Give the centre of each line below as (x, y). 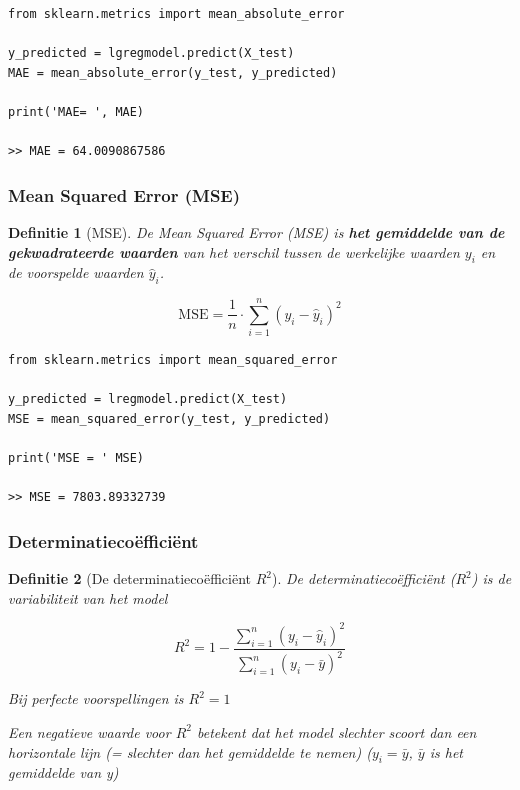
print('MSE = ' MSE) (76, 458)
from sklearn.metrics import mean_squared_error (173, 360)
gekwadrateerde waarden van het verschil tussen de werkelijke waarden (234, 251)
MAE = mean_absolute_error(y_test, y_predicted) (173, 72)
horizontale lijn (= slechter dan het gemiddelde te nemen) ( (190, 751)
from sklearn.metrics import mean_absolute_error (176, 14)
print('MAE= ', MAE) (76, 111)
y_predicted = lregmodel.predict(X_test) (148, 399)
